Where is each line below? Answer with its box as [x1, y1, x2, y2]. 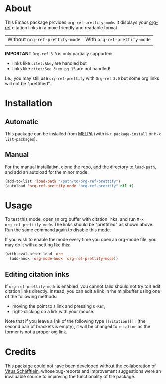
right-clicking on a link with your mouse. [12, 309, 95, 314]
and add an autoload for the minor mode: [5, 169, 89, 175]
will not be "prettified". [5, 80, 51, 86]
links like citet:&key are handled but [12, 60, 87, 66]
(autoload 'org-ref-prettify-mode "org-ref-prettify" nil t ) [5, 183, 134, 188]
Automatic [5, 117, 39, 126]
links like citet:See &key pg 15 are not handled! [12, 65, 111, 71]
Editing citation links [5, 270, 70, 279]
